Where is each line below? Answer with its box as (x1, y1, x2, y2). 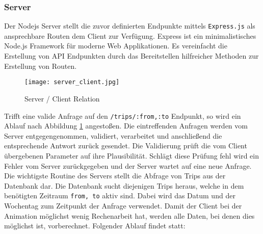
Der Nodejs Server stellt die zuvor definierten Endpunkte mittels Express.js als (4, 20, 255, 31)
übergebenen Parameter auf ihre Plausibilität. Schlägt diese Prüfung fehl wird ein (4, 150, 259, 161)
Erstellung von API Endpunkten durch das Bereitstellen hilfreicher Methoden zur (4, 50, 259, 61)
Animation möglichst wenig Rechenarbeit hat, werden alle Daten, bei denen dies (4, 210, 255, 221)
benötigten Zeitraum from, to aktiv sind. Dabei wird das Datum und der (4, 190, 235, 201)
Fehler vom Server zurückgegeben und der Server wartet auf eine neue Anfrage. (4, 160, 252, 171)
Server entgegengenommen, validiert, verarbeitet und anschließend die (4, 130, 222, 141)
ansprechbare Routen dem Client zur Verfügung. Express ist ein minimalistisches (4, 30, 256, 41)
